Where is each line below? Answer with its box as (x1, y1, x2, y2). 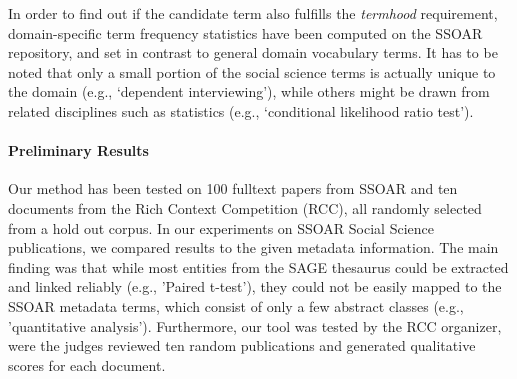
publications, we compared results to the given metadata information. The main (8, 237, 499, 258)
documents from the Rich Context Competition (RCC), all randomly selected (8, 197, 482, 218)
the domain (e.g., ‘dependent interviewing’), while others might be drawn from (8, 81, 490, 102)
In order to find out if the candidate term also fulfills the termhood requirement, (8, 3, 498, 23)
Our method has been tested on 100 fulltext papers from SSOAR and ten (8, 178, 458, 199)
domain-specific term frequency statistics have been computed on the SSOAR (8, 22, 483, 43)
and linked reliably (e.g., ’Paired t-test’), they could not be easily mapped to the (8, 276, 502, 297)
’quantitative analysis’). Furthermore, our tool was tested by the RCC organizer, (8, 315, 502, 336)
